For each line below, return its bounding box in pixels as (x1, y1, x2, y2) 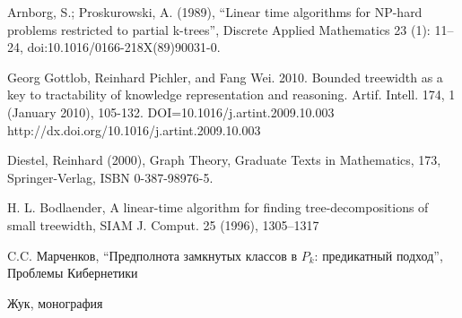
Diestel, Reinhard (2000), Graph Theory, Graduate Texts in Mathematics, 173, (7, 150, 441, 169)
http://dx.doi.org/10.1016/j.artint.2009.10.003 (7, 120, 261, 139)
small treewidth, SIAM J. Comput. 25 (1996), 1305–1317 (7, 215, 319, 234)
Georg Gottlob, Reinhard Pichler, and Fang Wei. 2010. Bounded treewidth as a (7, 67, 443, 86)
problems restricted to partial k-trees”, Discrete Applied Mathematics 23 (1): (7, 20, 431, 39)
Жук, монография (7, 293, 103, 312)
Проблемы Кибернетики (7, 263, 138, 282)
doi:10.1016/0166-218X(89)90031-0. (27, 38, 221, 56)
